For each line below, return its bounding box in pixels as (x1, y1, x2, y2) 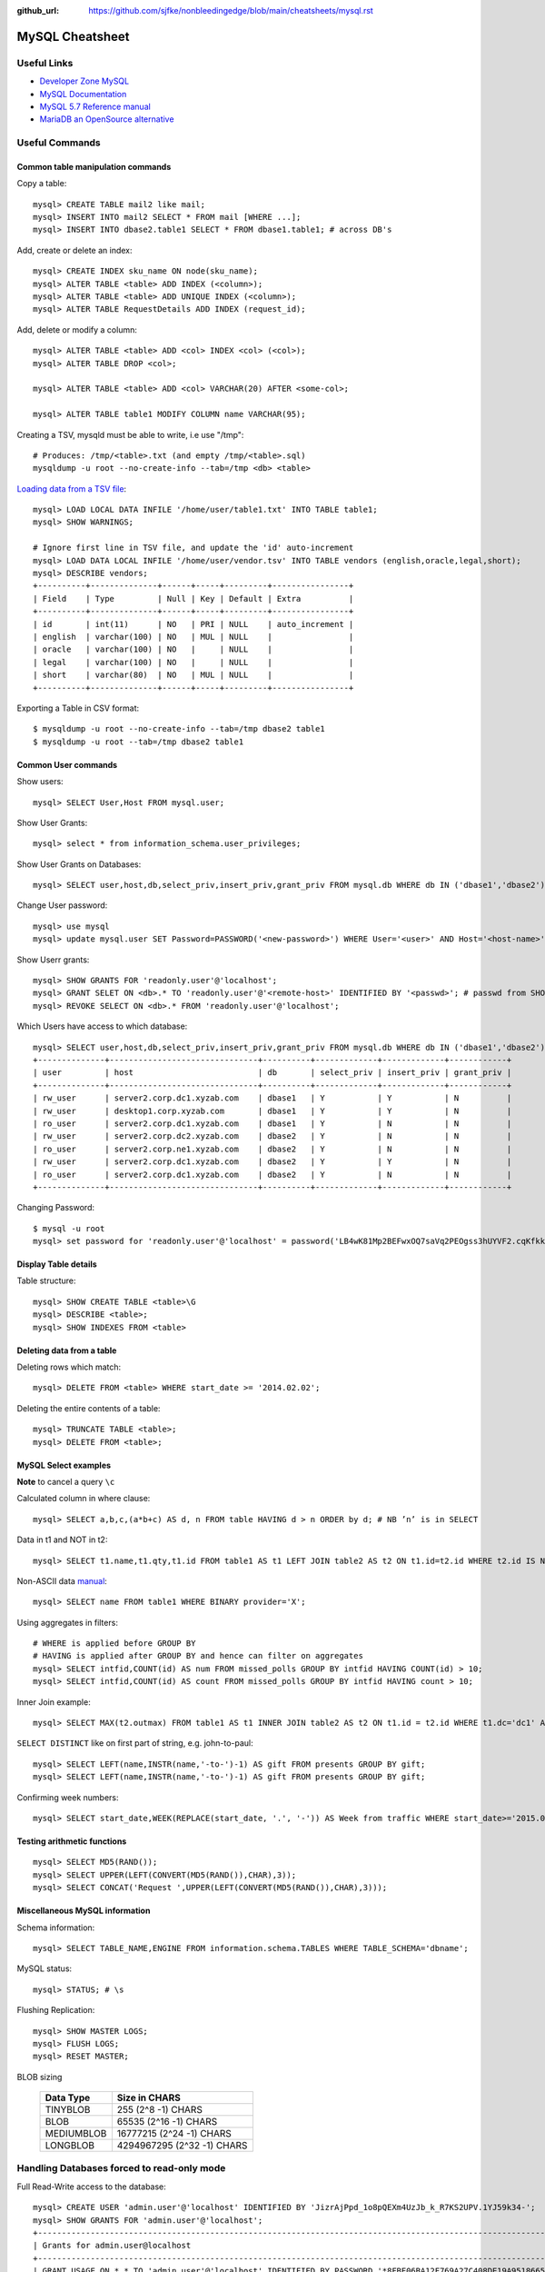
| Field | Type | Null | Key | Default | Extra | (33, 593, 354, 603)
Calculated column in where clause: (16, 1493, 151, 1504)
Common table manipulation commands (16, 161, 172, 172)
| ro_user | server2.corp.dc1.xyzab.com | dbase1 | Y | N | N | (33, 1118, 512, 1129)
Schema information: (16, 1922, 95, 1933)
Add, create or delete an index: (16, 244, 133, 255)
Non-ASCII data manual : (16, 1575, 108, 1586)
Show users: (16, 776, 64, 787)
